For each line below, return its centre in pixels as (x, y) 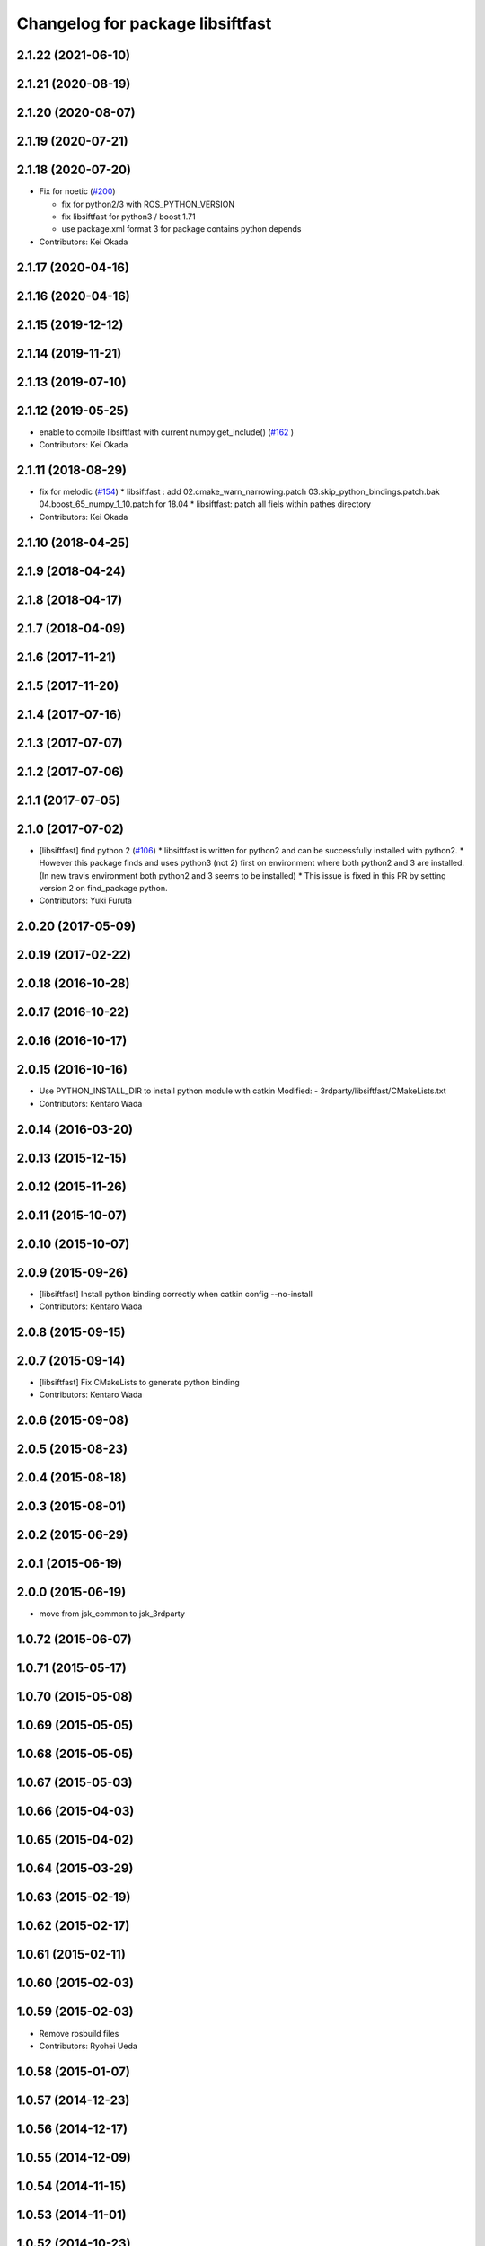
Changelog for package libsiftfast (144, 23)
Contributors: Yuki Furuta (85, 901)
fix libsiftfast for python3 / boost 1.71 (129, 217)
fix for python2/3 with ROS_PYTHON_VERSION (148, 204)
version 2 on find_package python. (103, 888)
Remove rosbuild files (79, 2033)
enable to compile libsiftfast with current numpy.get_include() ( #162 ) (167, 432)
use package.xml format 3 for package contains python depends (181, 229)
